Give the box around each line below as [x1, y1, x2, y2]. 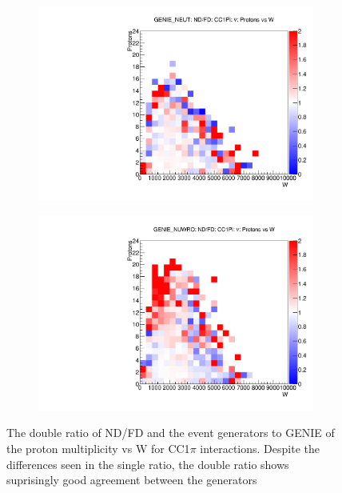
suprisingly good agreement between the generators [6, 471, 257, 488]
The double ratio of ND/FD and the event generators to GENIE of [6, 424, 335, 441]
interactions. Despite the [200, 440, 320, 456]
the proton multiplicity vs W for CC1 [6, 440, 190, 456]
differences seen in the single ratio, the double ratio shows [6, 455, 289, 472]
